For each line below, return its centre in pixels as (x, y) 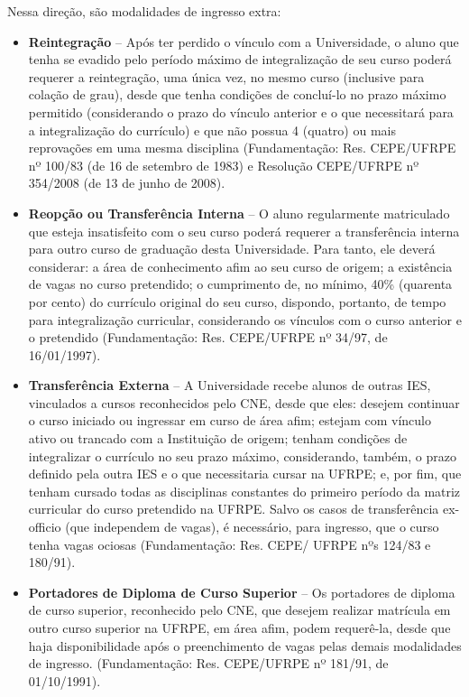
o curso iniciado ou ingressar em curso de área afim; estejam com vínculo (230, 420)
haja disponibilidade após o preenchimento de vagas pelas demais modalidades (245, 645)
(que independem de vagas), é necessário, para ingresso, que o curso (252, 527)
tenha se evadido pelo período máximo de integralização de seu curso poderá (240, 59)
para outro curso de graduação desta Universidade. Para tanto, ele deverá (232, 249)
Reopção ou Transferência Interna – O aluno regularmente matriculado (239, 213)
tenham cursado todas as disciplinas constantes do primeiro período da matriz (244, 491)
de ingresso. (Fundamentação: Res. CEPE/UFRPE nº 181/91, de (208, 663)
